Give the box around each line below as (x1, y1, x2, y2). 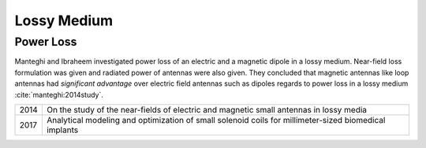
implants (46, 124, 79, 135)
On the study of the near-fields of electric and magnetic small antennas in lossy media (46, 104, 367, 115)
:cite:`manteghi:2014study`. (14, 90, 104, 99)
